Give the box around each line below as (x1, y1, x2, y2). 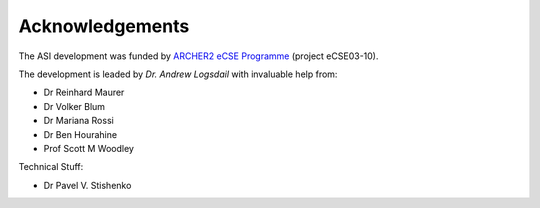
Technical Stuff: (18, 161, 84, 173)
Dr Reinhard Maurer (43, 86, 125, 99)
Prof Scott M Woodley (43, 142, 135, 154)
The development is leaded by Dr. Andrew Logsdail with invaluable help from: (18, 68, 338, 80)
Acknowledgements (18, 15, 190, 37)
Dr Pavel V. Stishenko (43, 179, 132, 191)
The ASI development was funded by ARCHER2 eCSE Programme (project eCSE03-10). (18, 50, 379, 62)
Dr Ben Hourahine (43, 128, 118, 140)
